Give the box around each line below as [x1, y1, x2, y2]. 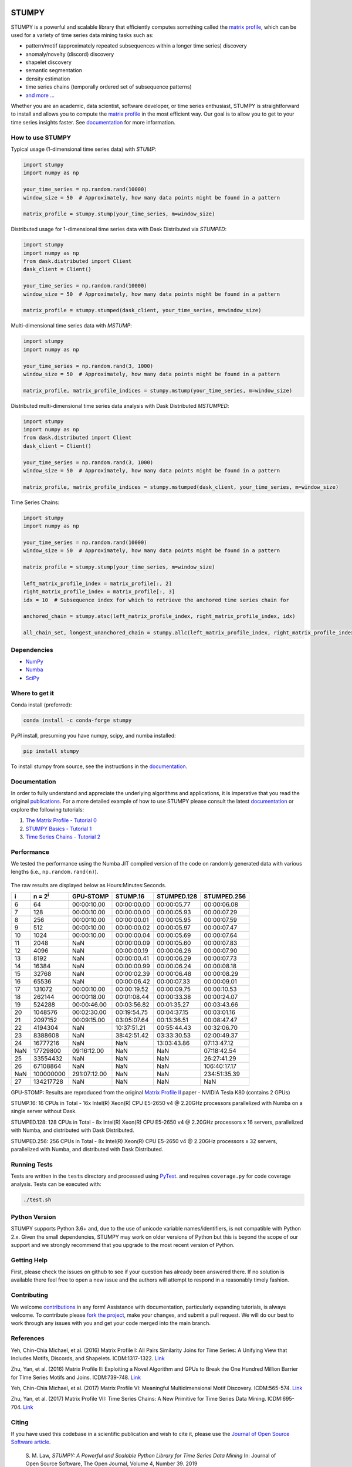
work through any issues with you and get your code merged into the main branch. [11, 1320, 211, 1327]
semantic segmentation [25, 67, 82, 74]
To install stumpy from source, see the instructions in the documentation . [11, 763, 188, 770]
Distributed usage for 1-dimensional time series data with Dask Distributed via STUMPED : [11, 226, 227, 233]
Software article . [11, 1438, 51, 1446]
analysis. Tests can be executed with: [11, 1181, 102, 1188]
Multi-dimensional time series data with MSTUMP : [11, 322, 132, 329]
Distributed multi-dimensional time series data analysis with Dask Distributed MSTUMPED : [11, 402, 229, 409]
